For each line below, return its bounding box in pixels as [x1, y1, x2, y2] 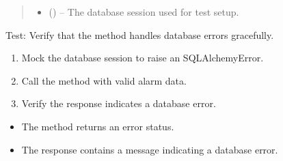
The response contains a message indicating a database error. [21, 142, 278, 156]
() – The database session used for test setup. [49, 5, 239, 18]
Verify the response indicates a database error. [21, 96, 216, 111]
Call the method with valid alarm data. [21, 73, 187, 87]
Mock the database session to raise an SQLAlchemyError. [21, 50, 264, 65]
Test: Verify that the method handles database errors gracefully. [5, 27, 274, 42]
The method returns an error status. [21, 119, 174, 133]
